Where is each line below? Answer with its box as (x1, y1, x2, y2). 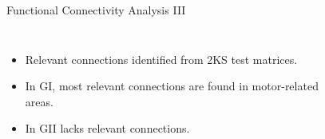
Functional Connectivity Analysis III (6, 2, 186, 18)
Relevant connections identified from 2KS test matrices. (25, 50, 298, 67)
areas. (25, 93, 54, 109)
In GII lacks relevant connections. (25, 120, 190, 137)
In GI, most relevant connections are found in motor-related (25, 77, 319, 94)
